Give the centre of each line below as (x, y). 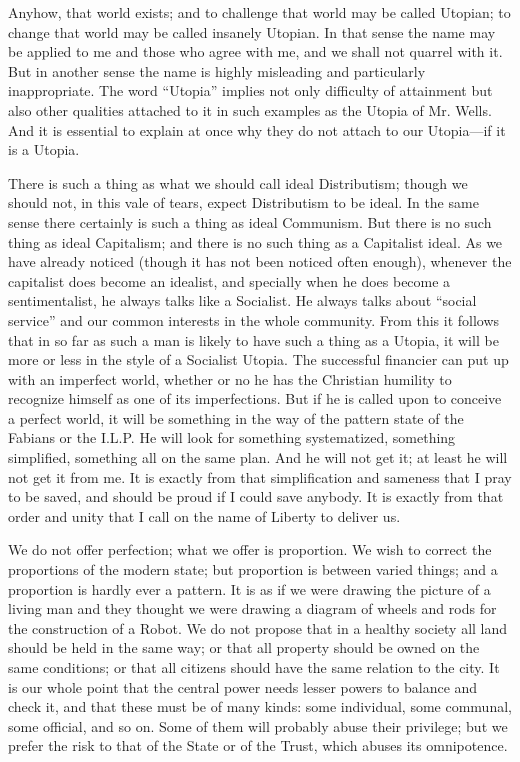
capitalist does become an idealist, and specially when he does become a (229, 280)
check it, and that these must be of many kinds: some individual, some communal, (260, 706)
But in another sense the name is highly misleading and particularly (217, 70)
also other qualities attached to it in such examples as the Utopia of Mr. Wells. (250, 109)
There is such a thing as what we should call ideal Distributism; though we (238, 182)
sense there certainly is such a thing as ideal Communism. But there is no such (250, 221)
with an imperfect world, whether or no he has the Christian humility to (230, 378)
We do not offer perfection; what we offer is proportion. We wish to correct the (250, 549)
